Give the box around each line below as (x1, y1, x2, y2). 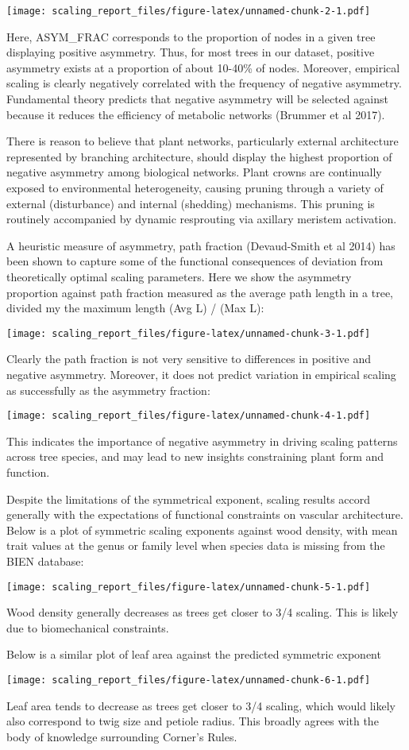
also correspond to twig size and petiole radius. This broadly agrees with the (6, 713, 379, 729)
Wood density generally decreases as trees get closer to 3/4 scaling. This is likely (6, 604, 399, 620)
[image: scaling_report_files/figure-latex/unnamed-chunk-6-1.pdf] (6, 675, 371, 686)
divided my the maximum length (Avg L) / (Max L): (6, 300, 264, 316)
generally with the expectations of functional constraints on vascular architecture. (6, 506, 403, 523)
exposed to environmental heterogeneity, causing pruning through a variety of (6, 180, 384, 195)
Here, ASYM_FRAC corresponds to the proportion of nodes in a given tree (6, 28, 376, 44)
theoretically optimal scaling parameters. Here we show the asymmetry (6, 268, 352, 284)
